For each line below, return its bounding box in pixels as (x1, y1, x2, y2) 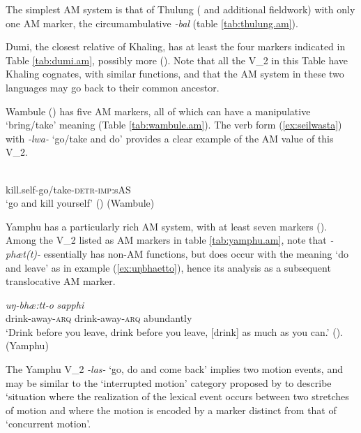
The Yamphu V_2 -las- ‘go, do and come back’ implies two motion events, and (6, 362, 343, 376)
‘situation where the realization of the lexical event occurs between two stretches (6, 389, 349, 404)
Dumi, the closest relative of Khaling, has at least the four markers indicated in (6, 39, 346, 54)
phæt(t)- (6, 246, 41, 260)
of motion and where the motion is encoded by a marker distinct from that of (6, 402, 337, 417)
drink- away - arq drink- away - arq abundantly (6, 311, 192, 325)
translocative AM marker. (6, 274, 116, 288)
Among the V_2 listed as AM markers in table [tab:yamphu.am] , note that (6, 233, 327, 247)
